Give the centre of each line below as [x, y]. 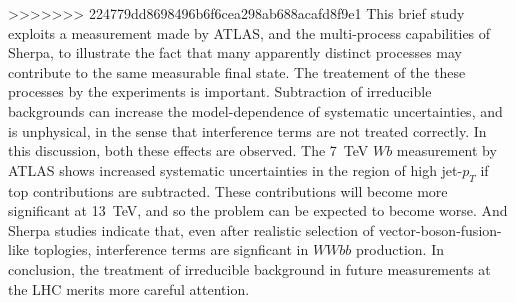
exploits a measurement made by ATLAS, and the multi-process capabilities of [249, 32]
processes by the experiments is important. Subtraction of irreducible [220, 91]
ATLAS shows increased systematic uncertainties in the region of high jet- [235, 169]
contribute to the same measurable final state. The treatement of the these [237, 71]
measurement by [446, 150]
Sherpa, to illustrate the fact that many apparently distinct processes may [235, 52]
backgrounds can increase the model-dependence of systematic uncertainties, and [255, 110]
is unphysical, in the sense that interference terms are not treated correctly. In [247, 130]
